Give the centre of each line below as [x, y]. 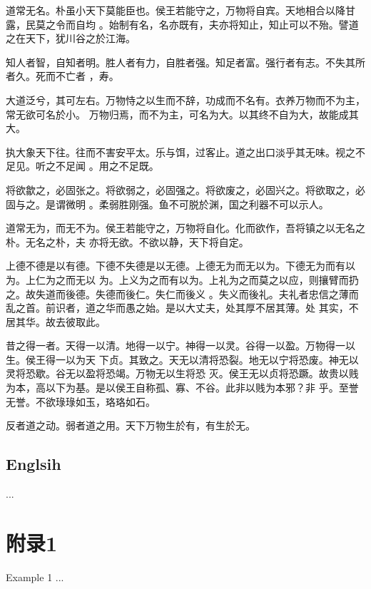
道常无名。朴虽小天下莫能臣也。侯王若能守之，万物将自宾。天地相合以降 [176, 10]
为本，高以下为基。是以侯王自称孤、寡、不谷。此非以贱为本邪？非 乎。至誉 [182, 388]
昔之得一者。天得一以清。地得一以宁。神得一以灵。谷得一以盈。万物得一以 [181, 345]
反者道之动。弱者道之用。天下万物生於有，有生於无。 [131, 425]
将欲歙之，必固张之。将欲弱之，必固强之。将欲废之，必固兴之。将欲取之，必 [185, 189]
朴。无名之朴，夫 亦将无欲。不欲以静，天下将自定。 [127, 241]
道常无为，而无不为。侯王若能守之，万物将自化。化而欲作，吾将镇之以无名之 [185, 228]
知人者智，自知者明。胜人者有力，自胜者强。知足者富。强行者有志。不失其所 [185, 62]
